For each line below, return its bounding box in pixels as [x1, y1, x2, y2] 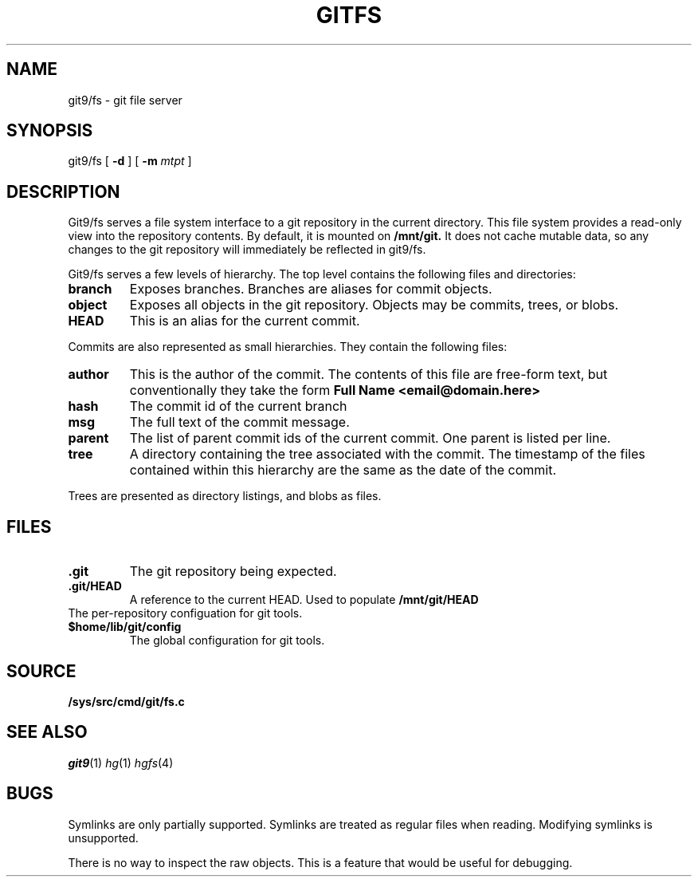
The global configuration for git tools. [129, 633, 325, 648]
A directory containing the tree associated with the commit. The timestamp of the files [129, 446, 645, 463]
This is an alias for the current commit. [129, 313, 360, 329]
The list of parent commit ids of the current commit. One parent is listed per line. [129, 430, 611, 447]
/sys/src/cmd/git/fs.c [68, 694, 185, 708]
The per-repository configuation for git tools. [68, 606, 303, 621]
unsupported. [68, 830, 139, 845]
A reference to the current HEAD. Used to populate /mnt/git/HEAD [129, 593, 479, 607]
